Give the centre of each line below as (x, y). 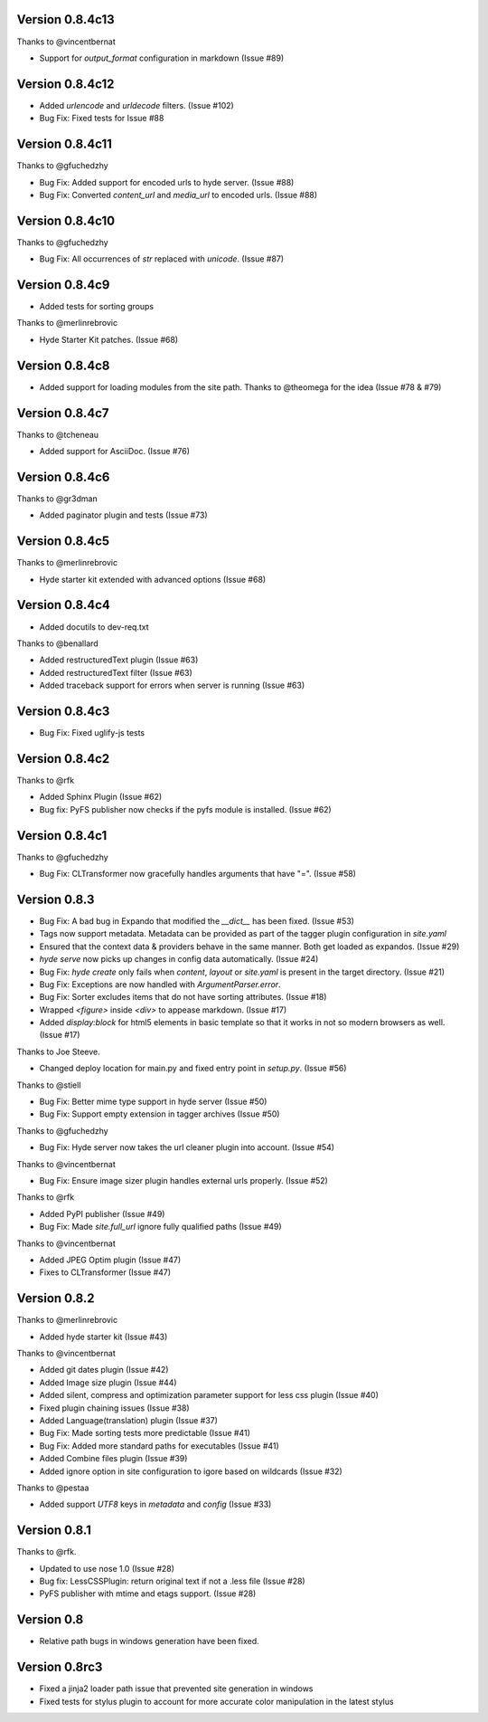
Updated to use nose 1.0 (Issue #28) (107, 1568)
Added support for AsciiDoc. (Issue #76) (114, 452)
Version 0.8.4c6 (63, 476)
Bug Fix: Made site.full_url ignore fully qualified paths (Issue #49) (160, 1227)
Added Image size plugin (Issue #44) (108, 1382)
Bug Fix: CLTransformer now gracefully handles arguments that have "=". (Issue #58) (198, 874)
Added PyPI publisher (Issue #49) (102, 1213)
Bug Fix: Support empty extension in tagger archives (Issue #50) (160, 1114)
